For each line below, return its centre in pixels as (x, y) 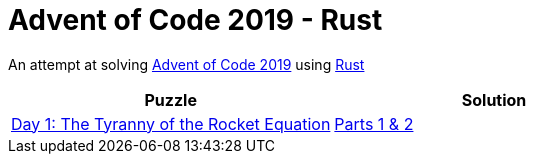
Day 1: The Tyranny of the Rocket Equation (171, 123)
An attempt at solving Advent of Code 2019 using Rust (186, 64)
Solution (494, 99)
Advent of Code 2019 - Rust (195, 20)
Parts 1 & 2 (374, 123)
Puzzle (170, 99)
